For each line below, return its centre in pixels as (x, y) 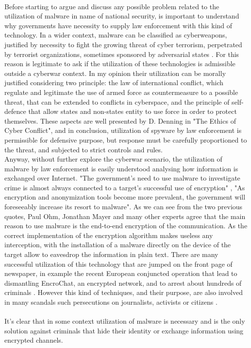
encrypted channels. (34, 340)
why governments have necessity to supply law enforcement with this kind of (118, 25)
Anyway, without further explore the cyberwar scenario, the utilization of (113, 159)
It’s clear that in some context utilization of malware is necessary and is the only (125, 321)
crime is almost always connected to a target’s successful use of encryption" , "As (125, 187)
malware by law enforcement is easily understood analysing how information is (121, 168)
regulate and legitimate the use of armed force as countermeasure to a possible (121, 92)
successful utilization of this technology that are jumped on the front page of (118, 264)
